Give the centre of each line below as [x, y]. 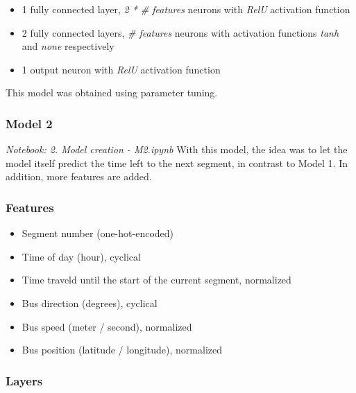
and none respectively [68, 46]
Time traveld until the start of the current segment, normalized [156, 280]
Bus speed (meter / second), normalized [107, 326]
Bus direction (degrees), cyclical [90, 303]
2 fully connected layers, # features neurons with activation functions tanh [180, 32]
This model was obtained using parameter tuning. [112, 93]
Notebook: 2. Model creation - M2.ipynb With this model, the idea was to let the [177, 149]
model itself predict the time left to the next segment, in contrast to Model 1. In [177, 163]
